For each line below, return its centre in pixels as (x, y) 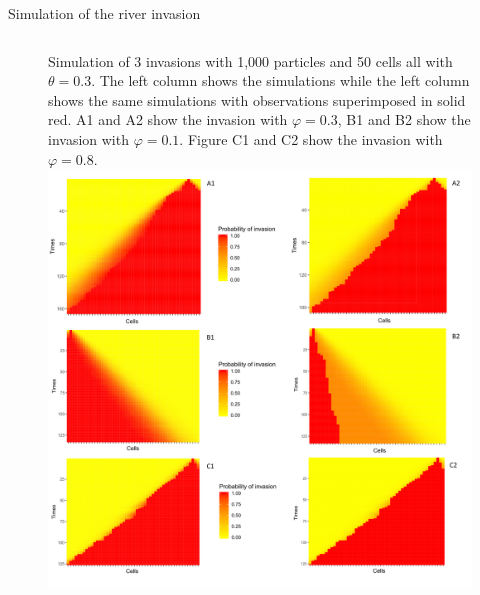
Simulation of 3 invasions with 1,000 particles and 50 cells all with (250, 60)
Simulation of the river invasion (104, 13)
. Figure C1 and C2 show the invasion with (311, 138)
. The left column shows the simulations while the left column (280, 80)
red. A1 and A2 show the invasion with (168, 119)
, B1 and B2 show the (404, 119)
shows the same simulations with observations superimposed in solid (257, 99)
